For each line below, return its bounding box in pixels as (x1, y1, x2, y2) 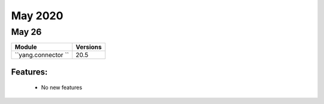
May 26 (11, 26, 42, 37)
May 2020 (11, 9, 64, 22)
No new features (41, 84, 82, 91)
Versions (75, 43, 102, 51)
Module (14, 43, 37, 51)
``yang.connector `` (14, 51, 69, 60)
